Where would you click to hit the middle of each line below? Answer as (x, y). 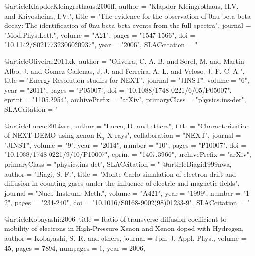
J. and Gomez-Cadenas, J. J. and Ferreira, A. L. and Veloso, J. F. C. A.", (134, 70)
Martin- (235, 61)
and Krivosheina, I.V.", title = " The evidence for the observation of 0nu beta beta (127, 15)
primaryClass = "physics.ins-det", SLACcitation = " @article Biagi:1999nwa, (118, 164)
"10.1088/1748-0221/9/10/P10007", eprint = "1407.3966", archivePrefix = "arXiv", (128, 154)
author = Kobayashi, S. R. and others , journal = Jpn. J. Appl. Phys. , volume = (126, 238)
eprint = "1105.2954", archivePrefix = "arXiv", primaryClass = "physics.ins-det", (125, 99)
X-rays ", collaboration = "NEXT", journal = (174, 135)
